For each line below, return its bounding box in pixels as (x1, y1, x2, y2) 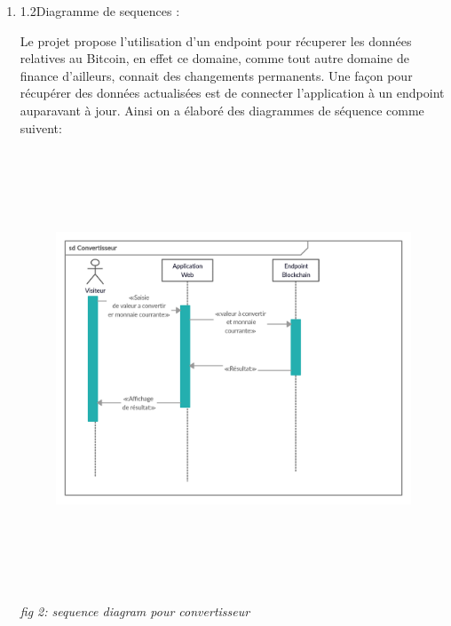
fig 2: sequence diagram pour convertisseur (20, 602, 250, 621)
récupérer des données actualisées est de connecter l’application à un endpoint (20, 83, 445, 102)
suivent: (20, 118, 62, 137)
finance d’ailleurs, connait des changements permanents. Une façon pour (20, 66, 413, 84)
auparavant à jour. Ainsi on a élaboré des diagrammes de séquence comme (20, 100, 424, 119)
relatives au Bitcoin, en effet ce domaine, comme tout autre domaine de (20, 49, 409, 67)
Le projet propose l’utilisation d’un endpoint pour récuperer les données (20, 31, 412, 50)
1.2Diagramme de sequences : (20, 2, 180, 20)
